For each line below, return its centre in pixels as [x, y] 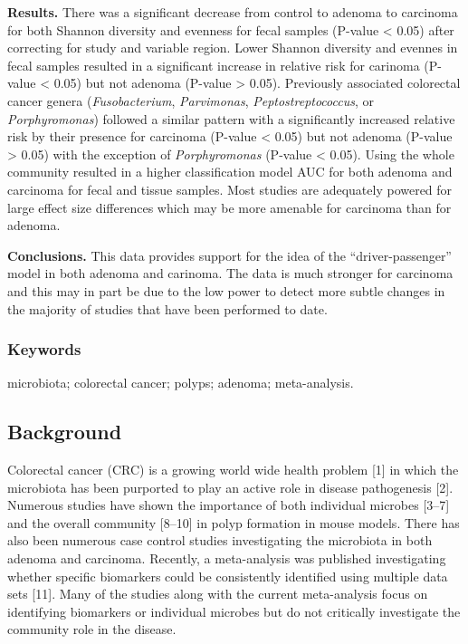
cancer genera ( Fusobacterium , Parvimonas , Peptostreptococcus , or [191, 100]
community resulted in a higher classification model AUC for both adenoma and [230, 172]
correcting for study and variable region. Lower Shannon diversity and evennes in [233, 48]
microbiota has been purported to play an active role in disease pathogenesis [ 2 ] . [230, 487]
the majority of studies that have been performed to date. [167, 308]
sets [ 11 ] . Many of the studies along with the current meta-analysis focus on [218, 594]
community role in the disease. [92, 629]
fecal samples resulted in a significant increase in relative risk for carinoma [214, 65]
